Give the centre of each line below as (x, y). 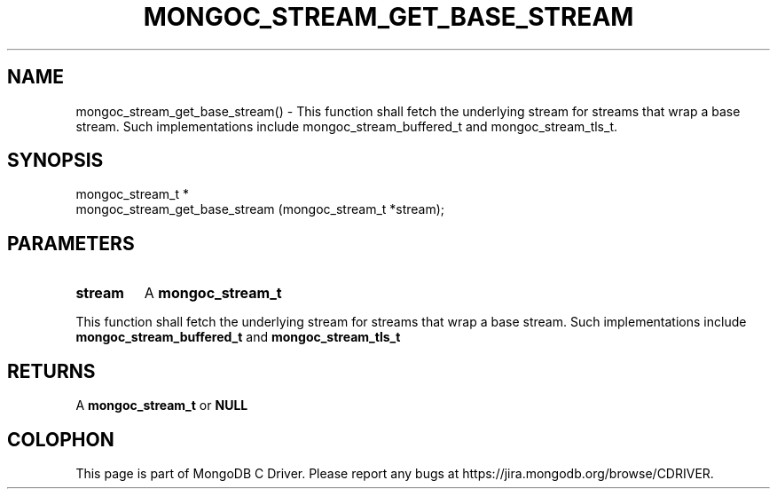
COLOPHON (61, 439)
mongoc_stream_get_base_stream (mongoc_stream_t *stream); (260, 209)
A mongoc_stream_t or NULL (162, 405)
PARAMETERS (71, 243)
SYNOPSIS (55, 161)
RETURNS (51, 371)
